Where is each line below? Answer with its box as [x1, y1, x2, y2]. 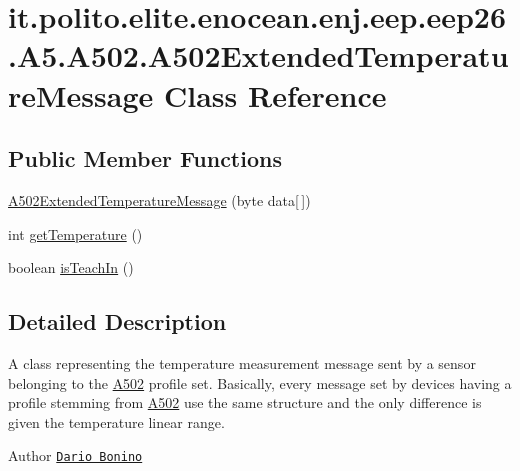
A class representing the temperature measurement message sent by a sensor [8, 352, 476, 373]
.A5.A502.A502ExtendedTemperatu [8, 35, 509, 76]
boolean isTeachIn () [8, 257, 134, 278]
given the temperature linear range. [8, 411, 225, 432]
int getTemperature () [8, 223, 143, 244]
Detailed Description [8, 306, 227, 337]
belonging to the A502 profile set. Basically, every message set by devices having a [8, 372, 512, 393]
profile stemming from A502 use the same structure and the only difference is [8, 392, 482, 413]
